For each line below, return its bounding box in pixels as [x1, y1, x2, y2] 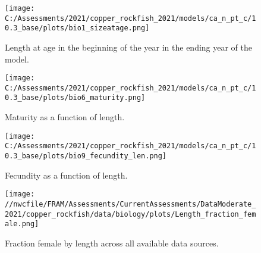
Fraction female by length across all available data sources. [5, 236, 219, 249]
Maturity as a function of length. [5, 111, 125, 123]
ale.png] [5, 220, 39, 229]
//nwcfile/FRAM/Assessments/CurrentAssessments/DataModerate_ [5, 199, 256, 208]
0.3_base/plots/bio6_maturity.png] [5, 93, 146, 102]
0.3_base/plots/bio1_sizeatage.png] [5, 24, 150, 33]
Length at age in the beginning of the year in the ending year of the [5, 40, 253, 53]
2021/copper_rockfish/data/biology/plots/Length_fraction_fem [5, 210, 256, 218]
